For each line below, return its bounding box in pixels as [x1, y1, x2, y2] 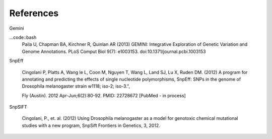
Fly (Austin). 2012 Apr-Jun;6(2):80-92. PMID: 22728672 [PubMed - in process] [22, 92, 186, 98]
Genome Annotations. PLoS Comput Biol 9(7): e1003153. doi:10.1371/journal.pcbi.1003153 [22, 48, 206, 54]
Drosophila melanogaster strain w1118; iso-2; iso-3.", [22, 83, 130, 89]
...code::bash [9, 34, 37, 40]
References [9, 8, 59, 19]
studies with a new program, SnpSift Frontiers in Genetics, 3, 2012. [22, 122, 161, 128]
